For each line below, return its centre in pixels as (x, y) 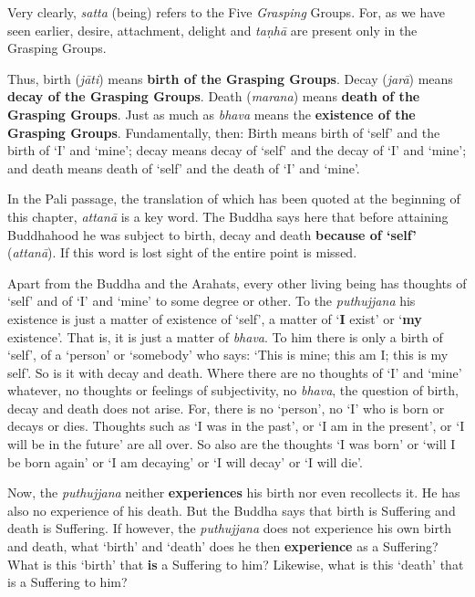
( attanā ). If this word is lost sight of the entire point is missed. (182, 252)
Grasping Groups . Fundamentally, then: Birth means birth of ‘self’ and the (224, 132)
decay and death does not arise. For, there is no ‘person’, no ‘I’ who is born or (226, 408)
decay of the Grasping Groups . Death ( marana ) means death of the (214, 96)
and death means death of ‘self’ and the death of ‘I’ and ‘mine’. (184, 168)
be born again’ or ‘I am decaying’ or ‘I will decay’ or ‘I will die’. (185, 461)
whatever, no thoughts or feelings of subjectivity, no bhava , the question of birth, (233, 390)
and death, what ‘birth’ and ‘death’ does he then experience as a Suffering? (223, 546)
